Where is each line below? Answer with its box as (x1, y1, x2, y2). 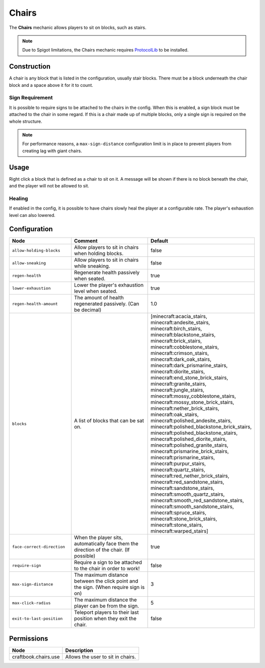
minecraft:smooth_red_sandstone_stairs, (150, 497, 244, 504)
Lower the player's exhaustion (74, 282, 144, 289)
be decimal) (74, 307, 102, 314)
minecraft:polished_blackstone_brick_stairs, (150, 424, 252, 430)
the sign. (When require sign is (74, 584, 145, 591)
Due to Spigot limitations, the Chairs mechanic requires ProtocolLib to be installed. (22, 47, 189, 53)
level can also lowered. (9, 212, 56, 218)
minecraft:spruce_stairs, (150, 509, 207, 516)
